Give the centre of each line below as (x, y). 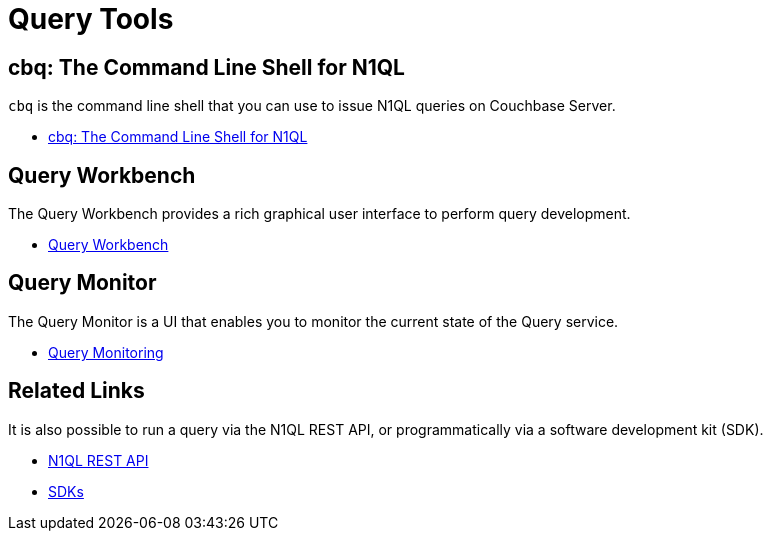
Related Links (76, 391)
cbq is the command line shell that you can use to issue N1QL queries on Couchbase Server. (312, 106)
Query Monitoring (106, 352)
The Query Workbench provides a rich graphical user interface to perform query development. (319, 214)
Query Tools (91, 19)
